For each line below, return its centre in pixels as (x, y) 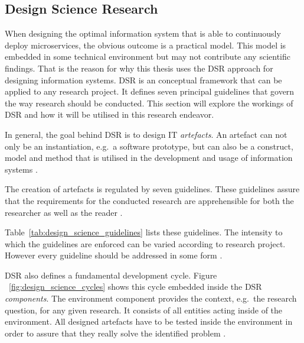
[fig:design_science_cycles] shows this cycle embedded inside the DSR (135, 287)
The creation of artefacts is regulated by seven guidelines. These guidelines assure (152, 189)
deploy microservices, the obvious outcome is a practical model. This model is (146, 45)
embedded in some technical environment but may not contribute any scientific (148, 56)
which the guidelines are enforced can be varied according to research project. (145, 243)
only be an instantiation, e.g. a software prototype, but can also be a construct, (149, 146)
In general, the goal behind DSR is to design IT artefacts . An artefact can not (146, 134)
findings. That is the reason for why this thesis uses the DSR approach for (139, 68)
